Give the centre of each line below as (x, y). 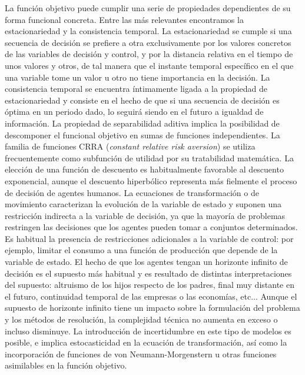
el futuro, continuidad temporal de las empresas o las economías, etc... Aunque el (151, 296)
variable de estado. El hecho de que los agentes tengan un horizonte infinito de (146, 262)
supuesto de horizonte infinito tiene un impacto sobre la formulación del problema (152, 308)
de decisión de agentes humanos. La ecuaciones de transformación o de (132, 192)
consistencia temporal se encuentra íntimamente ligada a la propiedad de (136, 89)
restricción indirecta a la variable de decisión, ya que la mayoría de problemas (145, 215)
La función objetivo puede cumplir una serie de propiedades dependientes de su (148, 8)
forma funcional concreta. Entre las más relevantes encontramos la (124, 19)
